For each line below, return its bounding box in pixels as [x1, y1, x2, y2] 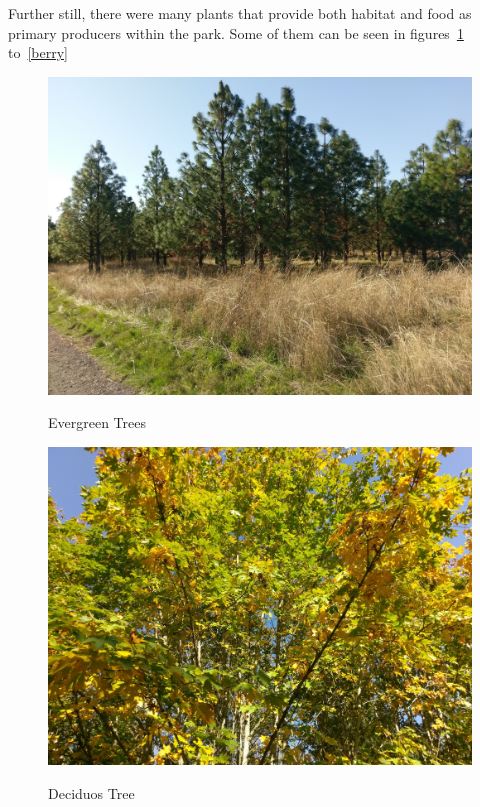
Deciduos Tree [48, 782, 135, 803]
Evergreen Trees [48, 412, 146, 433]
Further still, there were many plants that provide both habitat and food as [8, 3, 472, 23]
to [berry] [8, 42, 68, 63]
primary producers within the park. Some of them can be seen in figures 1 [8, 22, 464, 43]
